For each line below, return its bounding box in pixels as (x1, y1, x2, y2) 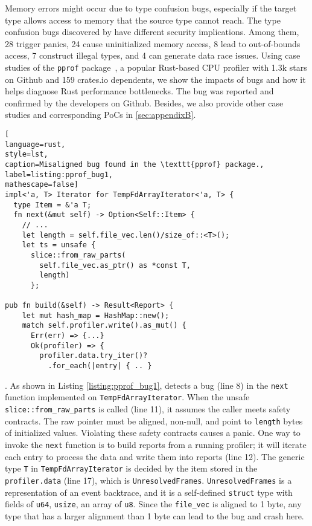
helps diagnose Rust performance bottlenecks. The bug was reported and (5, 85, 274, 97)
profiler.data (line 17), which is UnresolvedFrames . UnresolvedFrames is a (5, 473, 292, 486)
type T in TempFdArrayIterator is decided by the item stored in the (5, 462, 258, 475)
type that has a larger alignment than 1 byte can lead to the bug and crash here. (5, 509, 304, 522)
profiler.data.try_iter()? (39, 351, 148, 360)
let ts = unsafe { (22, 241, 96, 250)
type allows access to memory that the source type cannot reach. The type (5, 13, 281, 26)
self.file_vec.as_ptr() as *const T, (39, 261, 191, 270)
